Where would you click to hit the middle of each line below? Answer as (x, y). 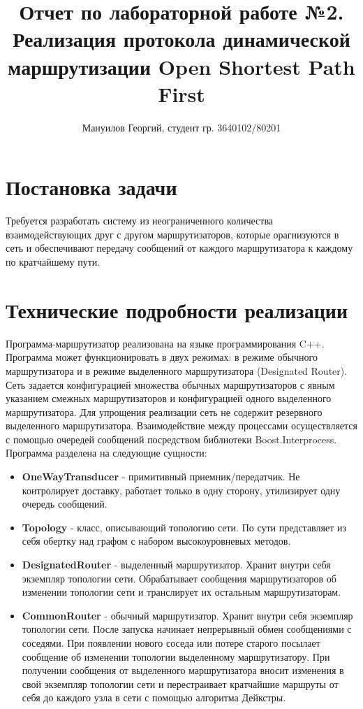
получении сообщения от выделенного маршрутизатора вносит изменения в (183, 670)
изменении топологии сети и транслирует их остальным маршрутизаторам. (181, 592)
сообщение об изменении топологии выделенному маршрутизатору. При (176, 656)
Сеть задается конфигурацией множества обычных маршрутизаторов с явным (170, 384)
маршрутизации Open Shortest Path (181, 66)
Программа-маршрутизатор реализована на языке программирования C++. (165, 343)
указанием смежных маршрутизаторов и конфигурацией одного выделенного (169, 398)
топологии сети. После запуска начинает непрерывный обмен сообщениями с (187, 629)
